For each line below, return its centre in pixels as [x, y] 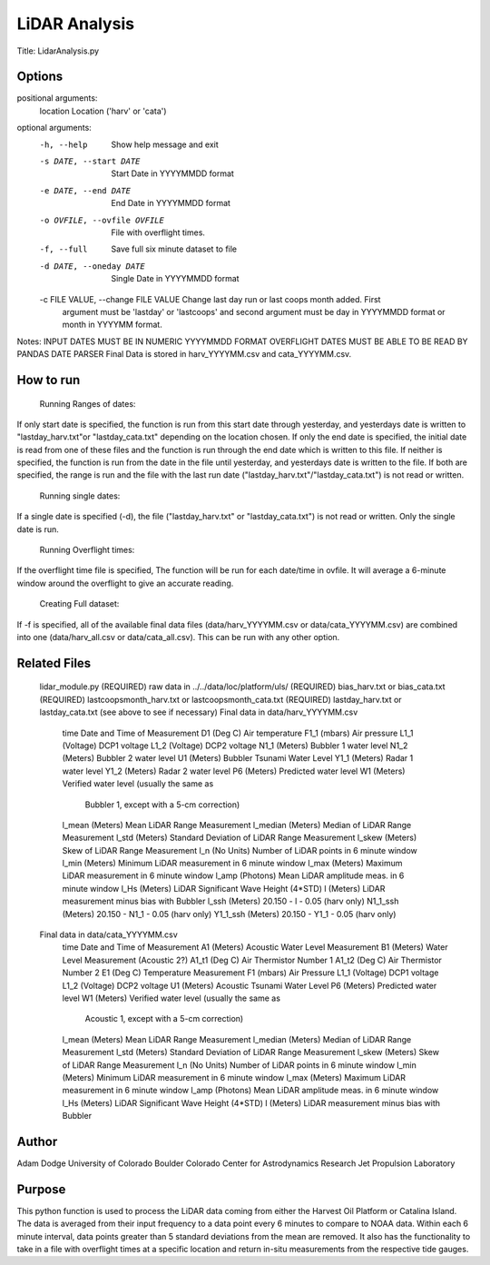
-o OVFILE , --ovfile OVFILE [102, 220]
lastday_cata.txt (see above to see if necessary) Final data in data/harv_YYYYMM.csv [199, 712]
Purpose [41, 1189]
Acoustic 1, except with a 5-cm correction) [164, 1019]
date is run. [38, 529]
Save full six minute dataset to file [174, 249]
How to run [49, 380]
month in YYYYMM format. [112, 325]
